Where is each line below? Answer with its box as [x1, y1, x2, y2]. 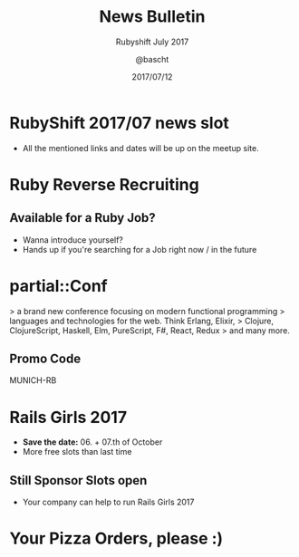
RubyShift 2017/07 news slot [9, 112, 229, 133]
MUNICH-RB [9, 375, 57, 386]
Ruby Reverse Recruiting [9, 174, 199, 195]
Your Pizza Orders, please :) [9, 528, 224, 549]
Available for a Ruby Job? [9, 210, 156, 226]
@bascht [135, 53, 169, 64]
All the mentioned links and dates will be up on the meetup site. [22, 142, 260, 153]
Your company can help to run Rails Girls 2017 [22, 496, 195, 508]
